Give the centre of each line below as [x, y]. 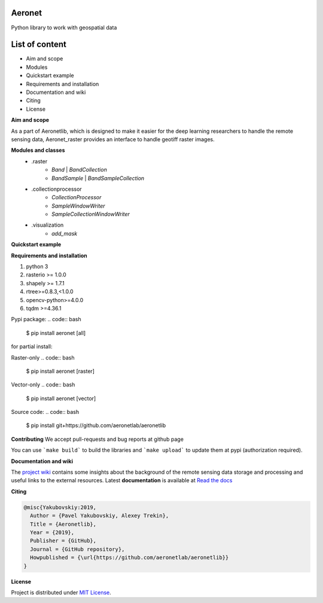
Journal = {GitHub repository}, [77, 549]
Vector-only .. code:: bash [43, 385]
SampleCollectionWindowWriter [91, 214]
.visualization [48, 225]
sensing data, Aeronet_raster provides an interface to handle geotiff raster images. [113, 139]
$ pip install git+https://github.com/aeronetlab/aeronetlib [96, 425]
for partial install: [32, 346]
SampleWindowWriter [78, 206]
